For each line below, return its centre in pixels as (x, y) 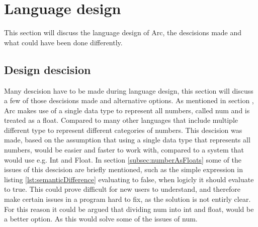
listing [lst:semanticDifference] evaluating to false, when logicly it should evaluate (129, 179)
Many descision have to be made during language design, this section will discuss (129, 90)
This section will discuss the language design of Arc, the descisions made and (123, 32)
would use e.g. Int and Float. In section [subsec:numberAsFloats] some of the (123, 159)
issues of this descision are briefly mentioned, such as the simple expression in (123, 169)
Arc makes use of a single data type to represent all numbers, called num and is (127, 110)
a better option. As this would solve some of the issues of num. (101, 219)
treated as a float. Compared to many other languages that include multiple (121, 120)
